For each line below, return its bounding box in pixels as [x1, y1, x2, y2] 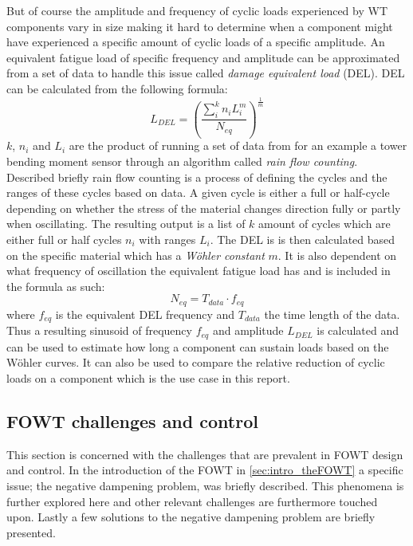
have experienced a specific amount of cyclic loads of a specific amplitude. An [6, 33, 385, 50]
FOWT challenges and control [6, 408, 258, 433]
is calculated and [317, 322, 399, 339]
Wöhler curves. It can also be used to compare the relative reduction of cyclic [6, 354, 385, 371]
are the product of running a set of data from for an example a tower [69, 137, 407, 154]
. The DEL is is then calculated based [210, 231, 395, 248]
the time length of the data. [264, 305, 400, 322]
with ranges [139, 231, 196, 248]
